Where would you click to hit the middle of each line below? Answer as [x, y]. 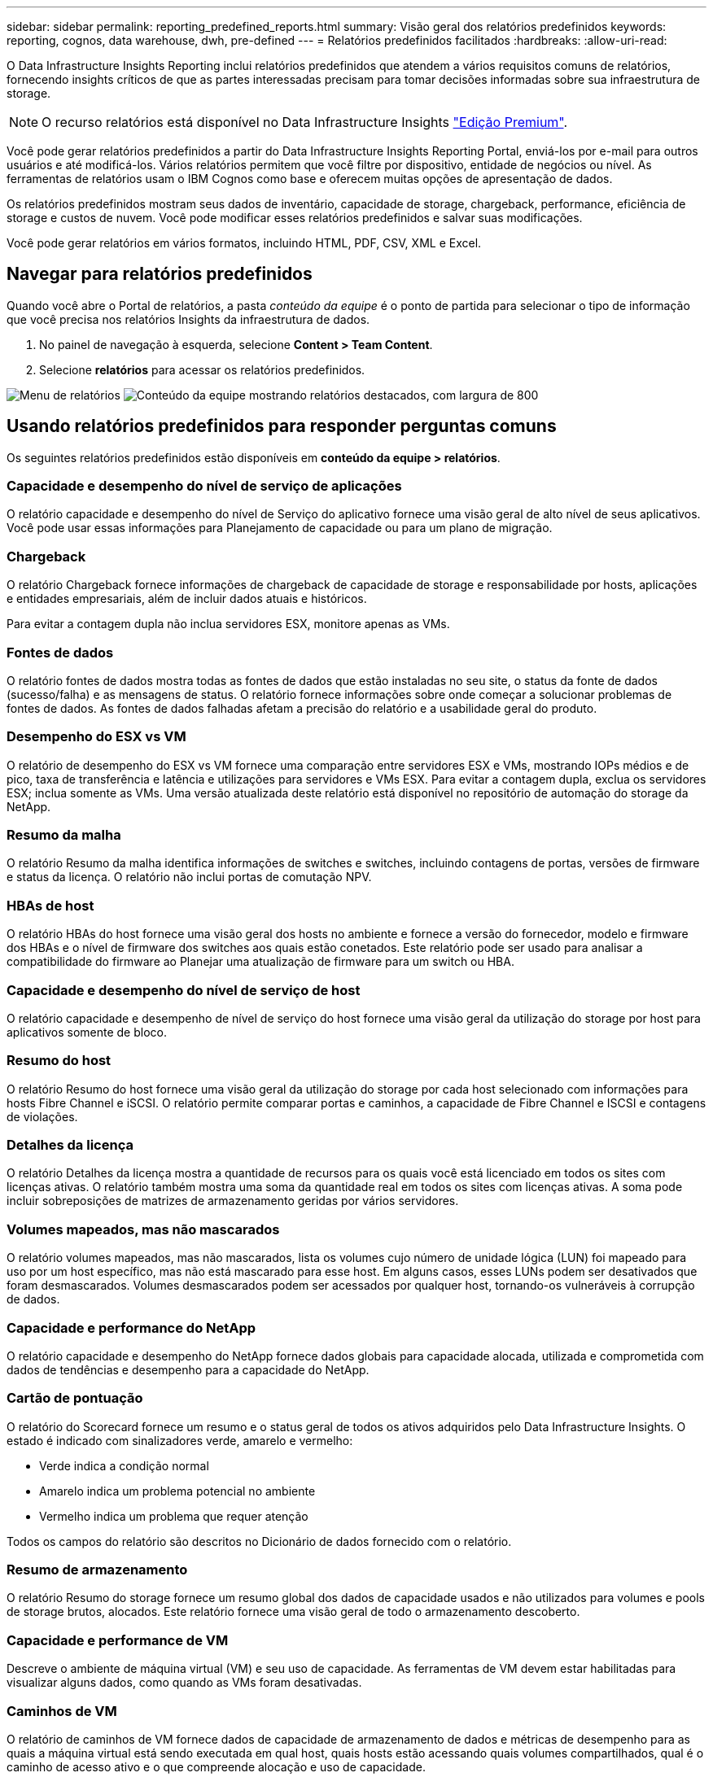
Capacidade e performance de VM [118, 1640]
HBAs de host [50, 905]
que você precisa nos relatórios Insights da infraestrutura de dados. [188, 319]
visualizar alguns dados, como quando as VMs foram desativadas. [184, 1683]
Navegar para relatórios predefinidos [160, 274]
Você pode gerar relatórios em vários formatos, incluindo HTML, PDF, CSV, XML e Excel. [244, 243]
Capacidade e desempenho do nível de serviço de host [184, 990]
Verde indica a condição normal [124, 1465]
